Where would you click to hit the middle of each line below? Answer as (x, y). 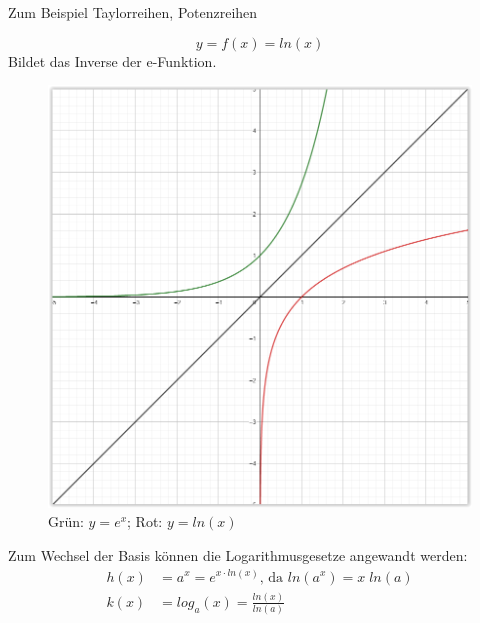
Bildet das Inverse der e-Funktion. (112, 60)
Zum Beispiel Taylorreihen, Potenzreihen (133, 12)
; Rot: (145, 521)
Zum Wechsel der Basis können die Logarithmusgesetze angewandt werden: (238, 554)
